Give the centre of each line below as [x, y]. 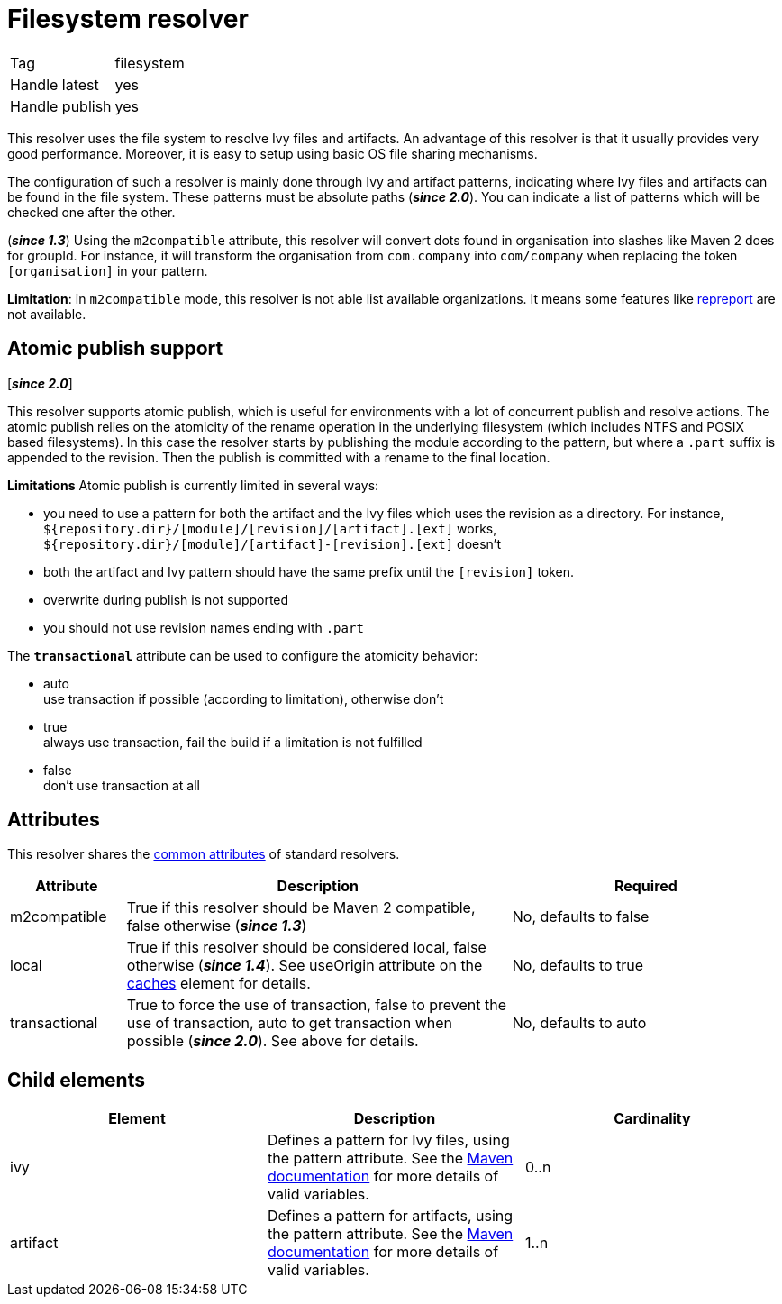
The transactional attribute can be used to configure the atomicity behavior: [243, 655]
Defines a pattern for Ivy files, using [388, 1140]
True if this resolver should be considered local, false [306, 948]
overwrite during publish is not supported [166, 599]
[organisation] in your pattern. [108, 270]
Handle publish [61, 106]
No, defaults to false [581, 917]
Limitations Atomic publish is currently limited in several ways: [193, 485]
